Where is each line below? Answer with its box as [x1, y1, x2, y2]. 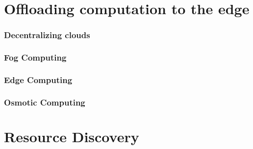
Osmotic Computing [4, 96, 85, 108]
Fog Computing [4, 51, 67, 64]
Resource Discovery [4, 126, 139, 146]
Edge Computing [4, 73, 73, 85]
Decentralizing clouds [4, 29, 90, 41]
